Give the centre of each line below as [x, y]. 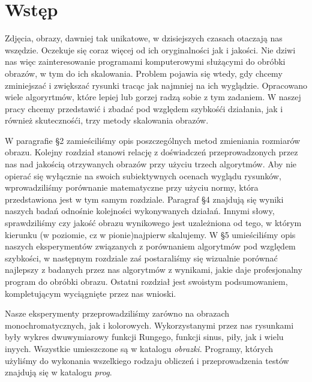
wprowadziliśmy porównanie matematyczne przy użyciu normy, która [132, 187]
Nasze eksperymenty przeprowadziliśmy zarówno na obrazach [117, 313]
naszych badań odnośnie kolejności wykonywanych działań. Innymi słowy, [140, 211]
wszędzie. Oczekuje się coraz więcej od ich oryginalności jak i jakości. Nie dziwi [150, 49]
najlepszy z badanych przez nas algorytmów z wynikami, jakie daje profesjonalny [154, 270]
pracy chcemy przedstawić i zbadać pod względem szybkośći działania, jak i [144, 108]
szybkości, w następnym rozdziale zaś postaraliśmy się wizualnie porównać [141, 258]
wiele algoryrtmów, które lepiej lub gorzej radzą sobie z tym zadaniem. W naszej [153, 97]
